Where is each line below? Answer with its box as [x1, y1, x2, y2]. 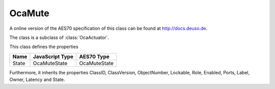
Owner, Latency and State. [9, 76, 65, 83]
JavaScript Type [33, 53, 74, 60]
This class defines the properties [9, 43, 78, 50]
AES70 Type [79, 53, 109, 60]
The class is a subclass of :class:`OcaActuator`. [9, 34, 109, 40]
